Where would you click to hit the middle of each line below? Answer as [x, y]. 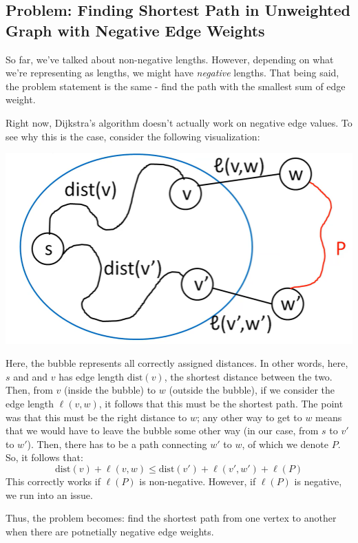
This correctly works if [53, 481]
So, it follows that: [44, 457]
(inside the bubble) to [110, 390]
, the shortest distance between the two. [248, 376]
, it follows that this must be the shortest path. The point [221, 403]
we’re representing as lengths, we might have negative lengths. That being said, [172, 73]
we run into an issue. [49, 494]
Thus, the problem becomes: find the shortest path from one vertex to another [171, 518]
